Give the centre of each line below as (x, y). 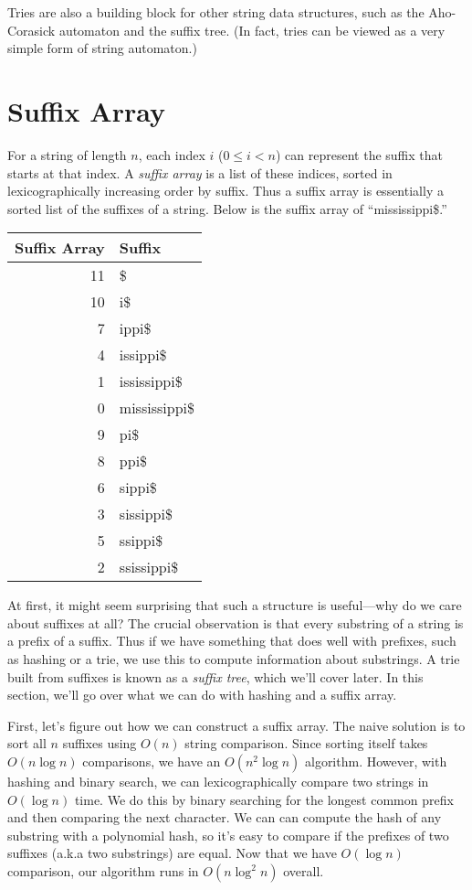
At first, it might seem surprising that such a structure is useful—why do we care (235, 605)
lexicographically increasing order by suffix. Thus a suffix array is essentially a (226, 191)
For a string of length (67, 154)
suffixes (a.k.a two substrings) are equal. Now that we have (172, 853)
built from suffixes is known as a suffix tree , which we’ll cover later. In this (215, 676)
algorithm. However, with (376, 761)
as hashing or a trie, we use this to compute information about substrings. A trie (234, 659)
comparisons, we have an (152, 761)
